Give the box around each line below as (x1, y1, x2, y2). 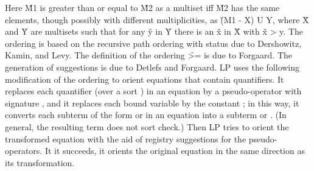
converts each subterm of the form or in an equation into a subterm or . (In (5, 108, 287, 121)
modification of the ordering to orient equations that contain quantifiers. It (5, 72, 284, 85)
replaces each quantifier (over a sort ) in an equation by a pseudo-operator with (5, 85, 302, 97)
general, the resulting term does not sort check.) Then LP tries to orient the (5, 120, 289, 133)
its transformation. (5, 156, 75, 169)
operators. (5, 144, 43, 157)
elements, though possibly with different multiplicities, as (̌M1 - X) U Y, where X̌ (5, 13, 309, 26)
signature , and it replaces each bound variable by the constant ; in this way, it (5, 96, 299, 109)
